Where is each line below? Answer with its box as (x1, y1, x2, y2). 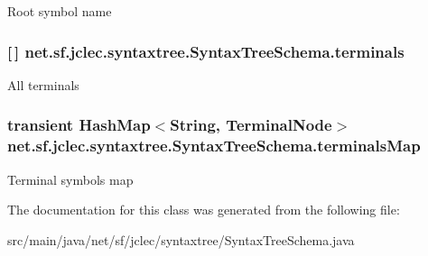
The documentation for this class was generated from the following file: (7, 200, 400, 219)
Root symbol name (7, 2, 112, 20)
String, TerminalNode (170, 114, 332, 136)
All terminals (7, 75, 79, 94)
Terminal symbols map (7, 169, 134, 188)
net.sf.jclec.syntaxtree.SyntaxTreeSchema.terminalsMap (7, 134, 421, 157)
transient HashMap (7, 114, 151, 136)
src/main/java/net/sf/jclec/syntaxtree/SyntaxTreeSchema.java (7, 230, 355, 249)
